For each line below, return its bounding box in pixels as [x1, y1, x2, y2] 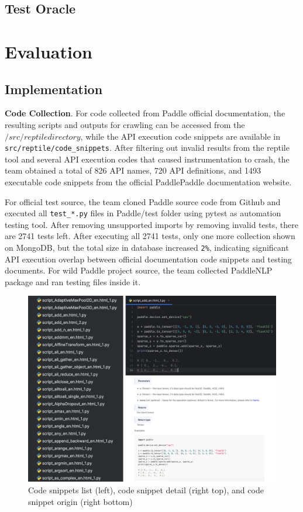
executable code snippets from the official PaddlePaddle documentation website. [5, 175, 292, 188]
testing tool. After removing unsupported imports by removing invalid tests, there [5, 218, 298, 230]
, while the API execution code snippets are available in [80, 130, 281, 142]
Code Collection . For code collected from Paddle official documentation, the [5, 107, 285, 119]
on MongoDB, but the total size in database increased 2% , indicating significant [5, 241, 289, 254]
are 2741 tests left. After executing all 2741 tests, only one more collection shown [5, 230, 295, 242]
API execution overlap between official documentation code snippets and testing [5, 252, 292, 265]
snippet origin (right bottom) [28, 495, 133, 507]
